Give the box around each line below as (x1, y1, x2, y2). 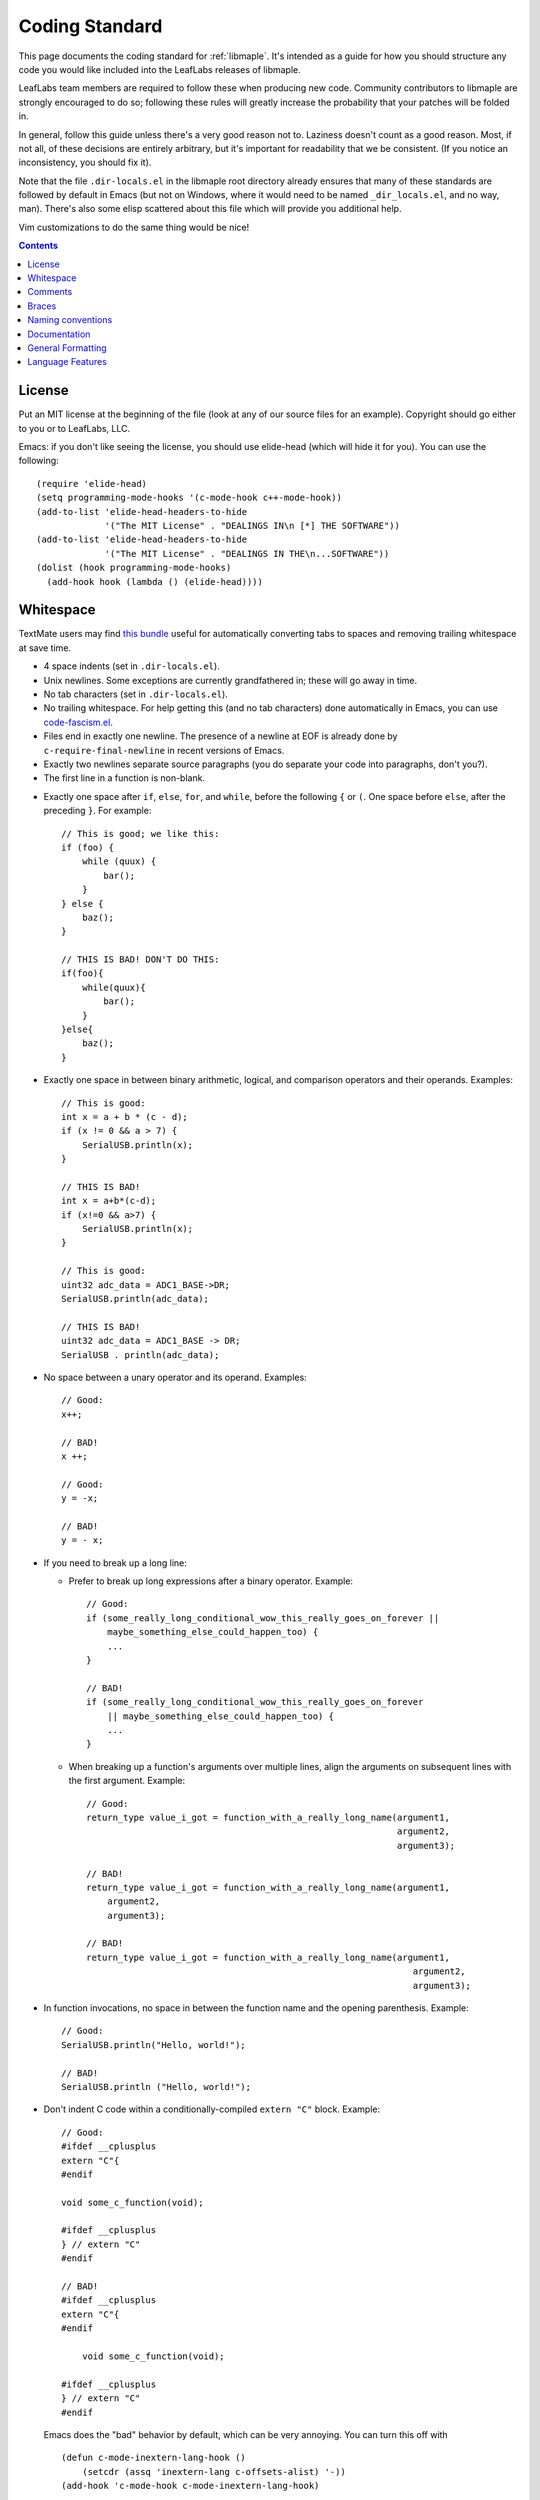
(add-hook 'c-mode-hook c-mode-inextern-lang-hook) (61, 2480, 320, 2492)
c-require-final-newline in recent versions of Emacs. (43, 744, 285, 756)
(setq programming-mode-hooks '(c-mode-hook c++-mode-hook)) (36, 492, 342, 504)
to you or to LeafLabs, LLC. (18, 422, 131, 434)
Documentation (27, 328, 91, 340)
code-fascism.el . (43, 716, 114, 728)
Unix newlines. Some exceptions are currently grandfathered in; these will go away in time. (43, 674, 418, 686)
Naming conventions (27, 314, 113, 326)
